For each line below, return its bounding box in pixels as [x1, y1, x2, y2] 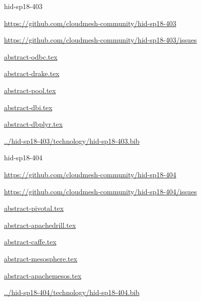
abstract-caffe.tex [4, 236, 57, 247]
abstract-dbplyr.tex [4, 119, 63, 129]
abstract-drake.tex [4, 68, 59, 79]
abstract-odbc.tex [4, 51, 58, 62]
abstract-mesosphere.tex [4, 253, 77, 263]
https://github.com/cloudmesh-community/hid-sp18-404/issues [4, 186, 197, 196]
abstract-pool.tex [4, 85, 56, 95]
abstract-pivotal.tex [4, 203, 64, 213]
